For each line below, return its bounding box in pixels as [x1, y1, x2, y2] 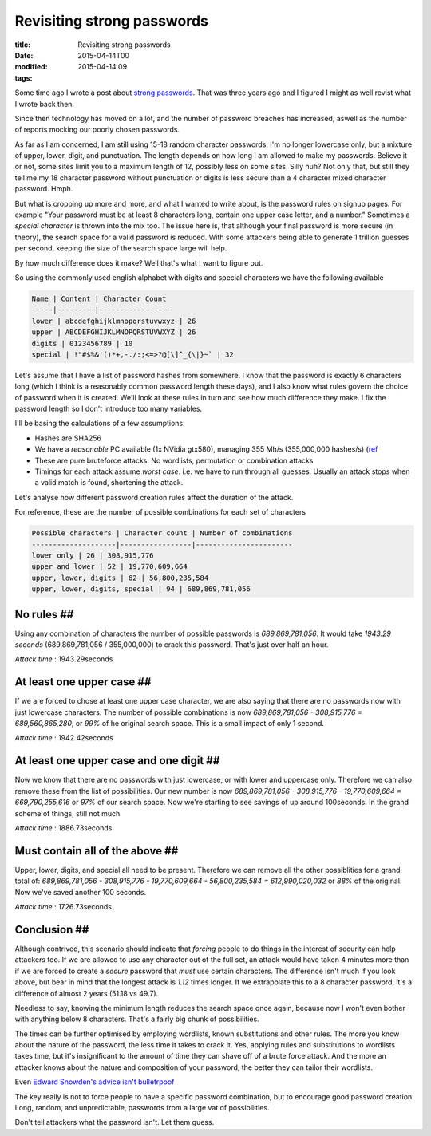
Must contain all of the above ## [14, 844, 179, 858]
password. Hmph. [14, 184, 73, 194]
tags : [14, 73, 33, 83]
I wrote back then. [14, 99, 75, 108]
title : [14, 40, 31, 49]
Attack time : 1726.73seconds [14, 902, 112, 912]
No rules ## [14, 607, 74, 621]
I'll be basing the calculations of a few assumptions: [14, 419, 185, 428]
